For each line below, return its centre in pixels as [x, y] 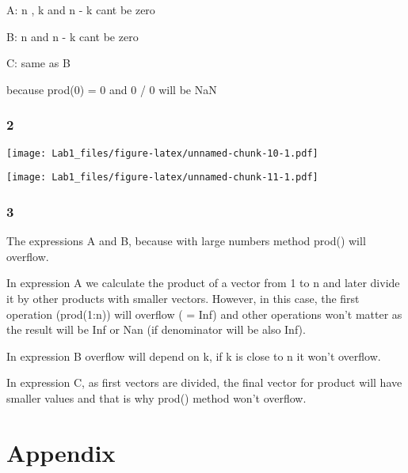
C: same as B [38, 63]
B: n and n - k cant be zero [72, 36]
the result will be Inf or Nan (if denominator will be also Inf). [156, 329]
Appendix [61, 452]
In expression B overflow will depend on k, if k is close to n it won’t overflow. [194, 356]
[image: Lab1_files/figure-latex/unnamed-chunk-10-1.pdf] [162, 153]
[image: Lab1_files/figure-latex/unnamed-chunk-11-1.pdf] [162, 178]
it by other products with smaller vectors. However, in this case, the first [183, 298]
